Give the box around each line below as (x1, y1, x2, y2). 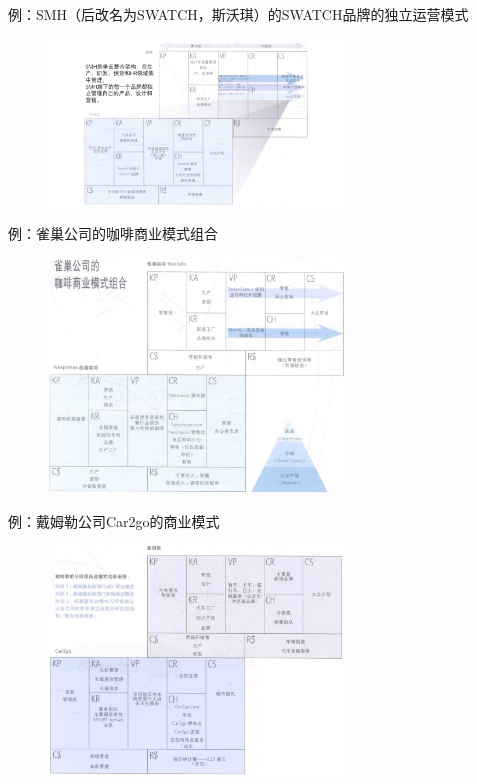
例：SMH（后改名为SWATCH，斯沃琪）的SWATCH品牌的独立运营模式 (8, 4, 469, 24)
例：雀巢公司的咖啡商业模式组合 (8, 223, 218, 244)
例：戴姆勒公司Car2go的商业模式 (8, 510, 220, 531)
